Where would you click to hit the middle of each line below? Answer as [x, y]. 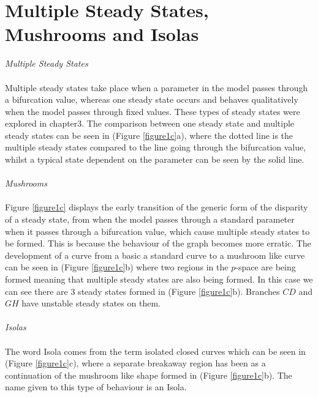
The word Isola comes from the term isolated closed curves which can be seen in [155, 351]
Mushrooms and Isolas [102, 34]
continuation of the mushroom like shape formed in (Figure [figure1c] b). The [149, 375]
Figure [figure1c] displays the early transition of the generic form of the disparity [157, 207]
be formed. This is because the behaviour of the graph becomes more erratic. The [158, 243]
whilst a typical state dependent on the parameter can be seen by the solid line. [155, 159]
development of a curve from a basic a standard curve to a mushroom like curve [155, 255]
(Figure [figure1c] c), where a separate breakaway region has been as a [135, 363]
